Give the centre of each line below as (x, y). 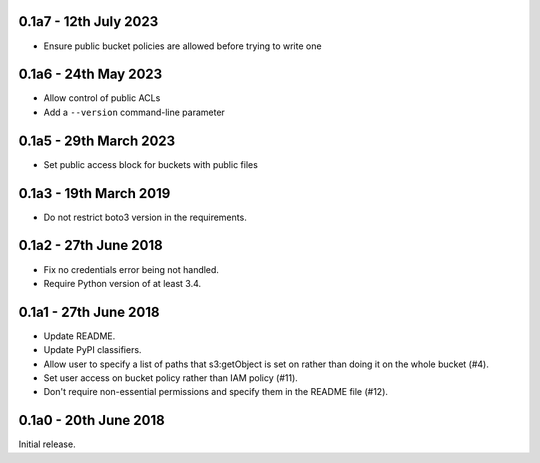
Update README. (79, 336)
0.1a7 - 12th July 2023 (88, 21)
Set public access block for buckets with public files (151, 164)
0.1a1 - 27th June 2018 (89, 311)
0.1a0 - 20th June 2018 (91, 420)
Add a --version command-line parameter (134, 112)
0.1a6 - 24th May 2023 (90, 74)
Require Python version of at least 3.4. (122, 283)
